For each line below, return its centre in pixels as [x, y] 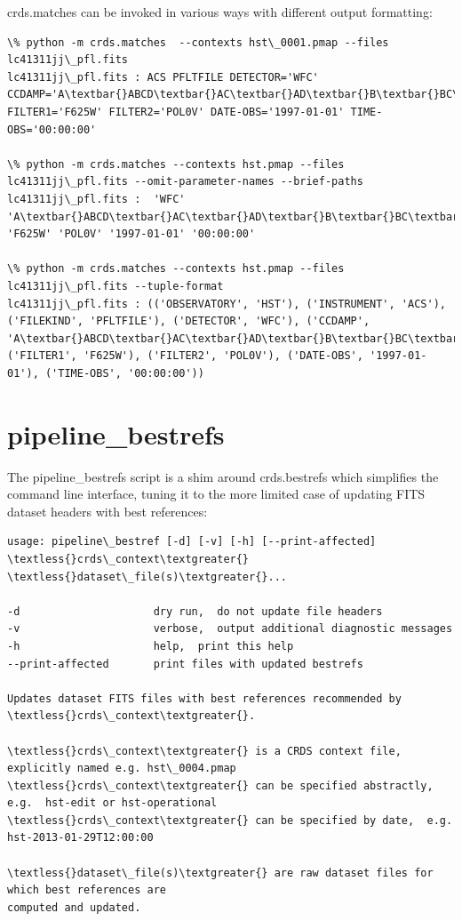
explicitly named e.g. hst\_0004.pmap [122, 769]
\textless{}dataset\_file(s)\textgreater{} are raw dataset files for [220, 873]
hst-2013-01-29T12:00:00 [80, 838]
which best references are [87, 890]
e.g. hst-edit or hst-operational [112, 803]
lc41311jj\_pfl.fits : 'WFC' [96, 199]
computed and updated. [74, 907]
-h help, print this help [151, 646]
